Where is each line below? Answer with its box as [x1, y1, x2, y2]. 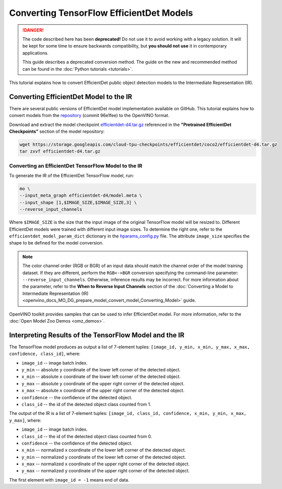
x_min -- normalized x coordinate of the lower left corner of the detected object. [21, 447, 186, 453]
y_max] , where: [9, 417, 41, 423]
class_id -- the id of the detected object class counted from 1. [21, 401, 152, 407]
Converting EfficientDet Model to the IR [9, 92, 132, 101]
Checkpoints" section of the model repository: [9, 128, 105, 134]
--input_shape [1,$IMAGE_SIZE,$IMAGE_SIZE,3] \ [19, 200, 137, 205]
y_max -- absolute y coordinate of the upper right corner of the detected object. [21, 380, 185, 386]
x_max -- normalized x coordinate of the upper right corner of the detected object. [21, 461, 190, 467]
